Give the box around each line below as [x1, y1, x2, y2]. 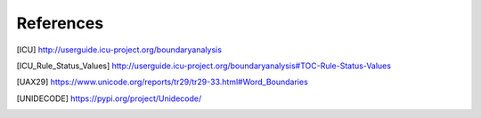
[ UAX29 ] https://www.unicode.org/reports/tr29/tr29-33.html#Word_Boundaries [16, 76, 309, 88]
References [16, 13, 104, 33]
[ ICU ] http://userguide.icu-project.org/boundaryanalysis [16, 44, 223, 55]
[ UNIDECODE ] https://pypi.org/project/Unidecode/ [16, 93, 202, 104]
